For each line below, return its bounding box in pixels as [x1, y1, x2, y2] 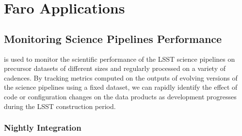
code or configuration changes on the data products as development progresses [4, 91, 237, 101]
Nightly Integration [4, 122, 81, 134]
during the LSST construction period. [4, 101, 116, 111]
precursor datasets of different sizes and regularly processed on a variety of [4, 63, 226, 73]
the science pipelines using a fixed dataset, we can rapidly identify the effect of [4, 82, 238, 92]
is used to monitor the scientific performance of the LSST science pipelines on [4, 54, 235, 64]
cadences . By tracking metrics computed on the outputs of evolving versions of [4, 72, 238, 82]
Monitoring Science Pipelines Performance [4, 31, 222, 46]
